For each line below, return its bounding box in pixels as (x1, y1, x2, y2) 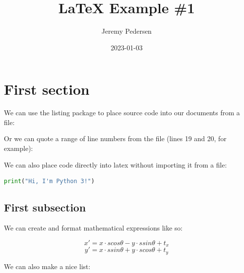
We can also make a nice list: (4, 261, 91, 271)
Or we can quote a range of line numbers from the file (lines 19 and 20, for (4, 133, 226, 144)
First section (4, 79, 90, 99)
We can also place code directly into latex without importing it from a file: (4, 159, 227, 169)
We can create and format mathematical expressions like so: (4, 223, 183, 233)
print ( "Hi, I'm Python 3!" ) (4, 178, 95, 185)
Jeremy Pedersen (101, 26, 152, 36)
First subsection (4, 200, 86, 215)
